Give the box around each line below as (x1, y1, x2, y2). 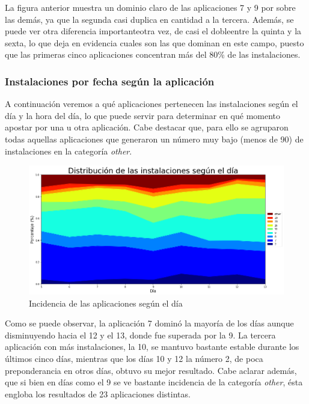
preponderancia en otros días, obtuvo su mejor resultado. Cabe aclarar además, (5, 364, 297, 376)
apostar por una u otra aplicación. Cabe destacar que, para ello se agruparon (5, 121, 289, 133)
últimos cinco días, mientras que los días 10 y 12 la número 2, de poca (5, 352, 263, 365)
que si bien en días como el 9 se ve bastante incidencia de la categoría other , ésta (5, 376, 303, 388)
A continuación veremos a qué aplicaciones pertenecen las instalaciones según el (5, 97, 298, 110)
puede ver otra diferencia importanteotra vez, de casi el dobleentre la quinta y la (5, 25, 302, 37)
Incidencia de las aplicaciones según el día (29, 296, 183, 309)
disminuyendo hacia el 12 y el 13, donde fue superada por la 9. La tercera (5, 328, 276, 341)
